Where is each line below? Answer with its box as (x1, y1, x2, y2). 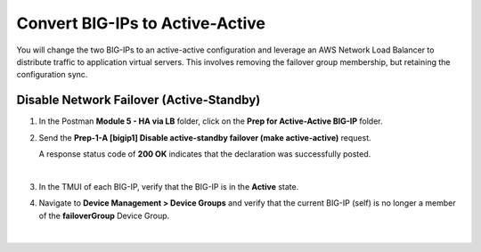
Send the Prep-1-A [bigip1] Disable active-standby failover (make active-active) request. (38, 132, 371, 142)
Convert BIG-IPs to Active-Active (16, 13, 266, 33)
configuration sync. (16, 69, 88, 80)
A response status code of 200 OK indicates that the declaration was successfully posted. (38, 149, 371, 159)
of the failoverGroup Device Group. (38, 210, 170, 221)
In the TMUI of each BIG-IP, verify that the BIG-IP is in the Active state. (38, 181, 299, 191)
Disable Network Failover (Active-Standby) (16, 93, 261, 108)
